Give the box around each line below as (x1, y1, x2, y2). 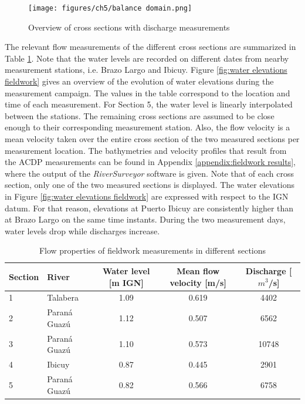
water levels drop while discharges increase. (5, 224, 160, 237)
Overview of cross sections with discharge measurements (28, 21, 230, 33)
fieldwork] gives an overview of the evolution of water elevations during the (5, 75, 274, 87)
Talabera (47, 291, 79, 304)
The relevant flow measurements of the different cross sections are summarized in (5, 41, 296, 53)
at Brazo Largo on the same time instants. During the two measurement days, (5, 213, 286, 225)
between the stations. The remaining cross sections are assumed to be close (5, 109, 274, 122)
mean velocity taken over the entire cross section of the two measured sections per (5, 133, 300, 144)
